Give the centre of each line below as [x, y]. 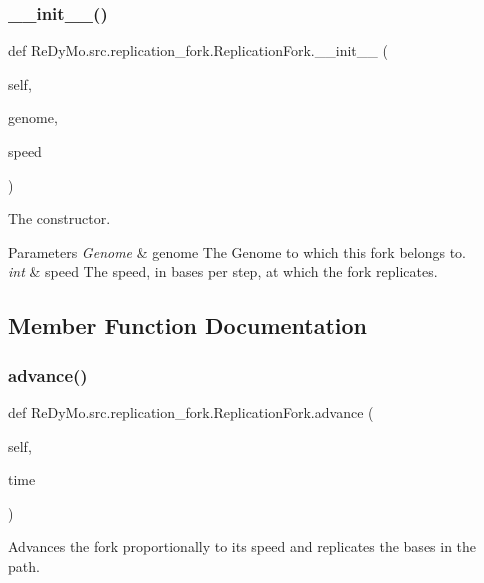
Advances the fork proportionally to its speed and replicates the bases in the [242, 546]
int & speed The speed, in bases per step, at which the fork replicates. [223, 271]
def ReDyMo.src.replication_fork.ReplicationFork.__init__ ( [198, 50]
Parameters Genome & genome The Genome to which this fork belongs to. [237, 251]
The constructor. [59, 218]
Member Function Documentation [188, 325]
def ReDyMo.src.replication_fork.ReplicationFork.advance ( [191, 411]
